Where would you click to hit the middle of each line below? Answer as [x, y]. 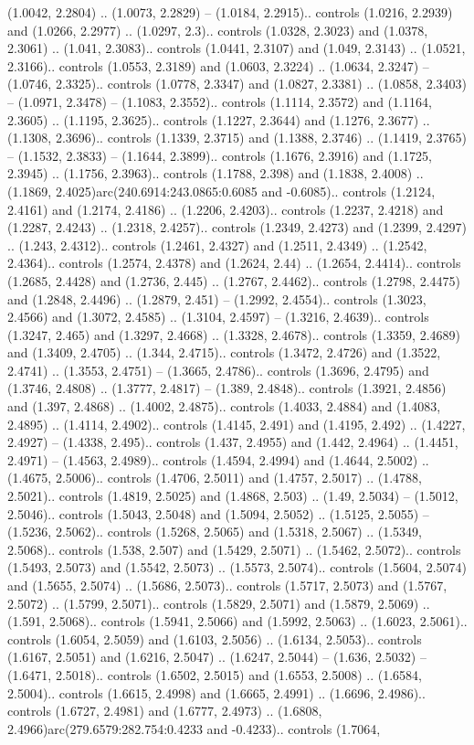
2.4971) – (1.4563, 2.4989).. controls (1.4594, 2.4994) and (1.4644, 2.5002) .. [218, 459]
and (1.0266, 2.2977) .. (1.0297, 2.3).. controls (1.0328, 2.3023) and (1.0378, [218, 30]
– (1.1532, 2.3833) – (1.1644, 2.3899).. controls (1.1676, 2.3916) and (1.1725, [220, 155]
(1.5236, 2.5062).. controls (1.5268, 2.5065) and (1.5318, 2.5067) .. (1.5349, [215, 532]
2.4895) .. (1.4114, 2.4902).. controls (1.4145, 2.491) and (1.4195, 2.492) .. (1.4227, [237, 424]
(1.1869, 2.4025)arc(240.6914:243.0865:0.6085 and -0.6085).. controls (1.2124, [221, 191]
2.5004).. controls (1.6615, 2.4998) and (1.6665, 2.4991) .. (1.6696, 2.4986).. [216, 692]
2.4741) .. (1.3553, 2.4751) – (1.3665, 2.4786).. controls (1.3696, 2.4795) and [218, 370]
